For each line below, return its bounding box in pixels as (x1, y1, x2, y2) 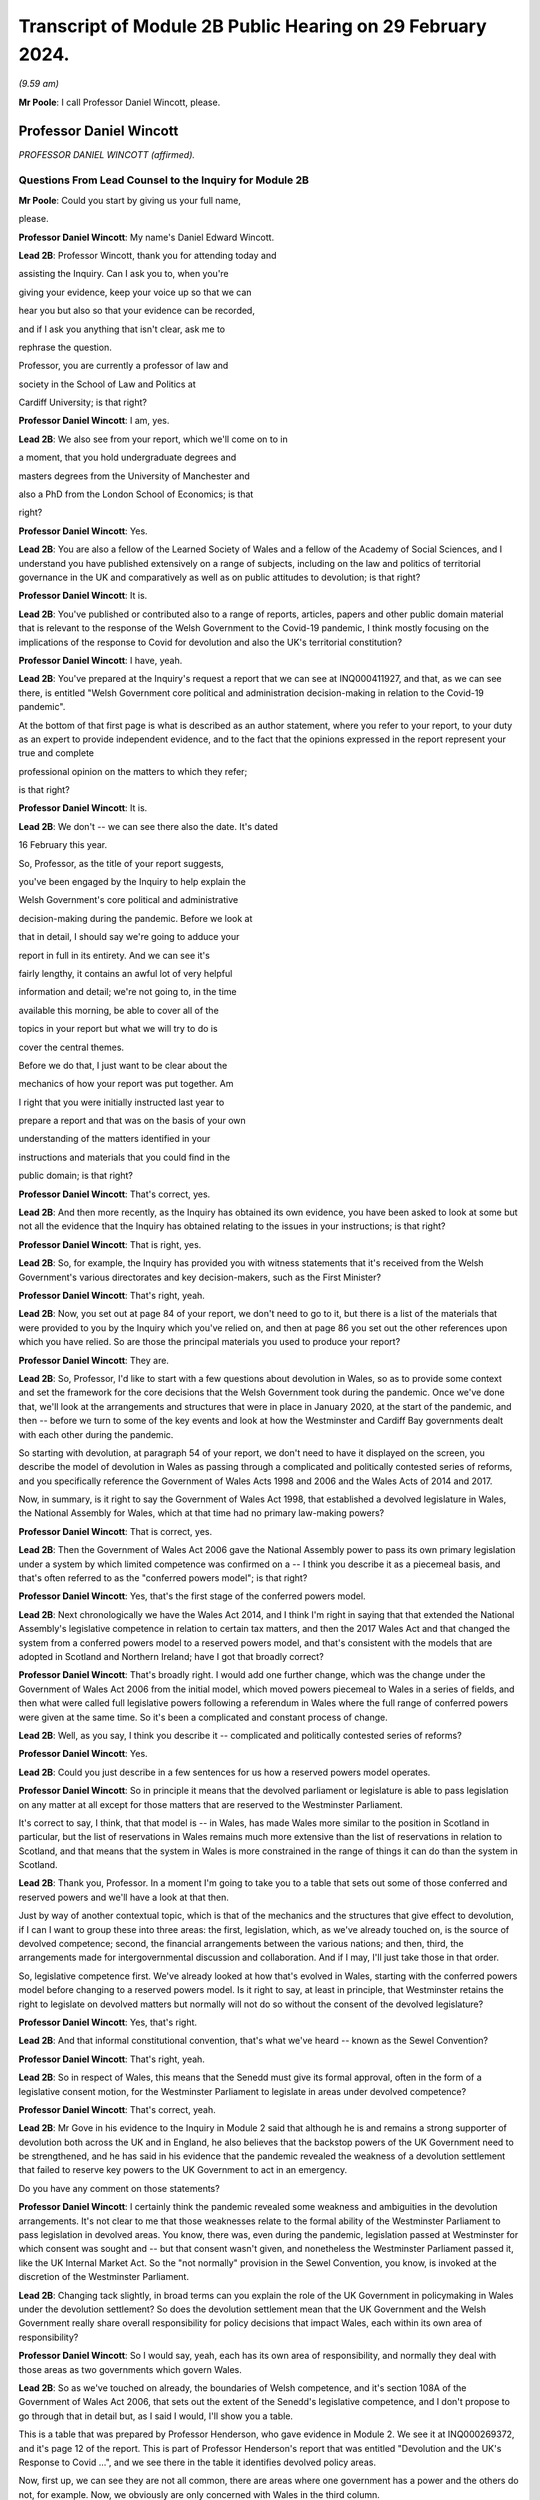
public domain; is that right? (18, 1170, 134, 1182)
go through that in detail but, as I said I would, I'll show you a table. (18, 2410, 294, 2422)
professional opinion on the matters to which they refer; (18, 765, 248, 777)
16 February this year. (18, 839, 108, 851)
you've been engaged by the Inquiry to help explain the (18, 876, 247, 888)
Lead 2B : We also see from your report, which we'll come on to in (18, 433, 289, 445)
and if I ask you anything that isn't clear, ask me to (18, 323, 225, 335)
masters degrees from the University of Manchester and (18, 470, 250, 482)
